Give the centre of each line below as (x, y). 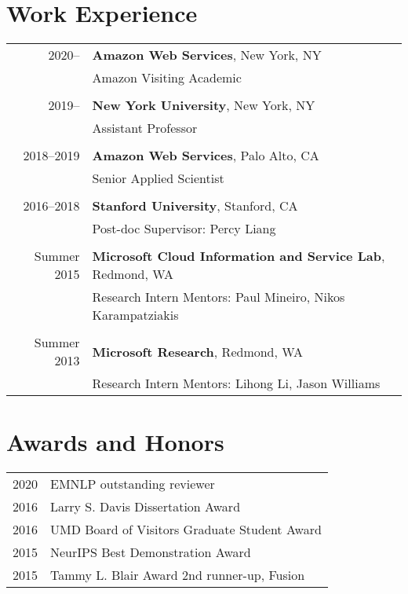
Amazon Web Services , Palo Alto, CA (206, 156)
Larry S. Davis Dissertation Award (146, 507)
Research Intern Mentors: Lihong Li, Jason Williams (236, 383)
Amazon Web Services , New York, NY (207, 55)
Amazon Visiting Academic (167, 78)
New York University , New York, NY (204, 105)
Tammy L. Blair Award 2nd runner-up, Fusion (178, 575)
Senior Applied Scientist (158, 178)
